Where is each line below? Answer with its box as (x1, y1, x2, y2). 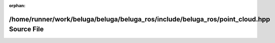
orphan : (9, 3, 26, 8)
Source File (9, 25, 44, 33)
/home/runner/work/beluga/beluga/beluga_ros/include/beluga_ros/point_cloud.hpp (9, 15, 271, 23)
